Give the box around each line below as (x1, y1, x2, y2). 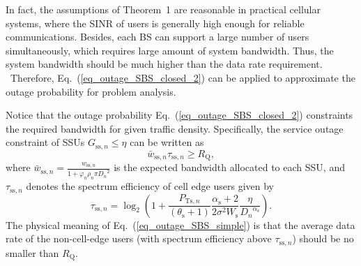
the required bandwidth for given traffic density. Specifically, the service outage (6, 121, 344, 135)
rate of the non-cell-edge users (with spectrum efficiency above (6, 231, 272, 246)
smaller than (6, 245, 59, 260)
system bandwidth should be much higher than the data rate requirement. (6, 57, 323, 71)
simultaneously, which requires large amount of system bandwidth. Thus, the (6, 43, 334, 57)
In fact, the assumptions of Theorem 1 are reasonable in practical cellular (6, 2, 321, 16)
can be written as (130, 135, 204, 149)
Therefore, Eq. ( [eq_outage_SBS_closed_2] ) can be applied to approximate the (10, 70, 355, 84)
